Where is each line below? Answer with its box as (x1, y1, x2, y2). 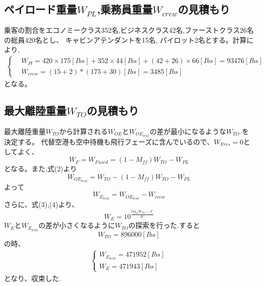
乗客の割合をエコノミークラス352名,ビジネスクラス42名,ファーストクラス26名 (4, 25, 254, 35)
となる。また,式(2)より (4, 163, 77, 174)
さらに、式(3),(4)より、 (4, 199, 79, 210)
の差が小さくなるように (38, 220, 115, 230)
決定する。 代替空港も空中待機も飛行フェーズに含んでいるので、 (4, 136, 214, 146)
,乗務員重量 (97, 1, 153, 17)
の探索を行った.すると (128, 220, 200, 230)
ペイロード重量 (4, 1, 77, 17)
